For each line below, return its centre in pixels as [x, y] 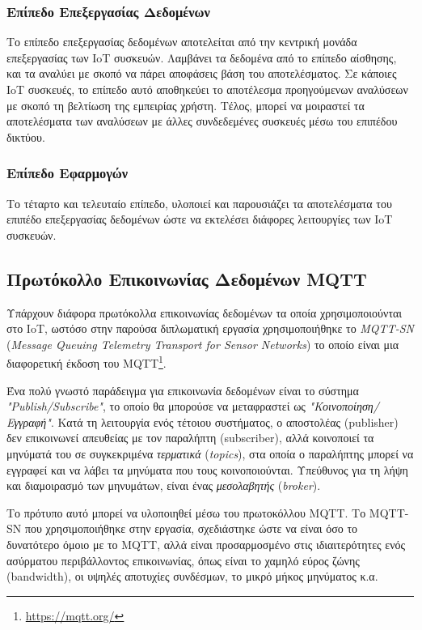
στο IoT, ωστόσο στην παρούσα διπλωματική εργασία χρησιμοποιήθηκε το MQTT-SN [210, 328]
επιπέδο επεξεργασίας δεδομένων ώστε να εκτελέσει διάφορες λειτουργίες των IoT [200, 219]
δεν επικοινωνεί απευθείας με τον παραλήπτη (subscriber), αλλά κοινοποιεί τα [190, 438]
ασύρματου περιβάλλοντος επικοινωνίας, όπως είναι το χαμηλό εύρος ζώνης [183, 560]
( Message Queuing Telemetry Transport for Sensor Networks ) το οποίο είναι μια [203, 344]
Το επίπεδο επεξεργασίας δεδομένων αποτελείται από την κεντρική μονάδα [182, 42]
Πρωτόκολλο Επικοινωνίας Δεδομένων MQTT [187, 278]
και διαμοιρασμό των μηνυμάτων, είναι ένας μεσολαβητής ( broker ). [164, 485]
